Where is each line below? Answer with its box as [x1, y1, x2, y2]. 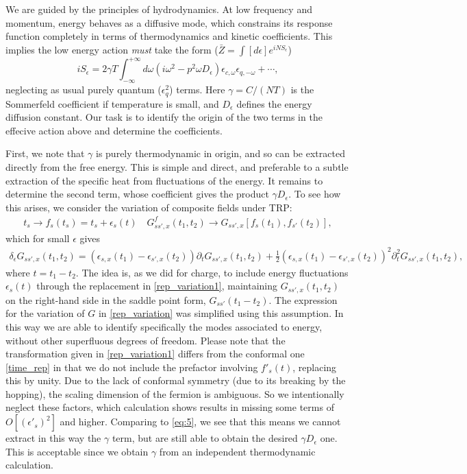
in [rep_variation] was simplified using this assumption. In [98, 306, 344, 320]
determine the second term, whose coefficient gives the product [5, 187, 269, 201]
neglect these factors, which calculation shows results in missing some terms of [5, 400, 334, 414]
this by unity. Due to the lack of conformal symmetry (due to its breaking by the [5, 373, 346, 388]
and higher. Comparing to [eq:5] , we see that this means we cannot [60, 414, 341, 429]
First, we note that [5, 146, 85, 161]
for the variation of [5, 306, 85, 320]
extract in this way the [5, 431, 101, 445]
